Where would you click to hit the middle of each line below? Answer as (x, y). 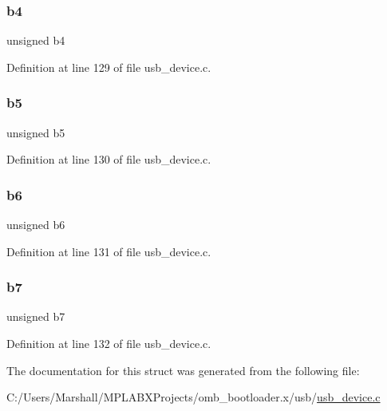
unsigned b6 (36, 225)
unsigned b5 (36, 132)
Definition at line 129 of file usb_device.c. (109, 67)
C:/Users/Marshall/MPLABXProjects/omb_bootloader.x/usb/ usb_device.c (193, 397)
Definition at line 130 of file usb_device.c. (109, 159)
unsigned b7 (36, 316)
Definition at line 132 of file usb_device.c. (109, 344)
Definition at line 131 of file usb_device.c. (109, 251)
